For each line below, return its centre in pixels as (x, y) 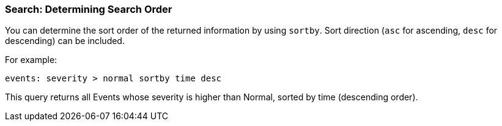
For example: (31, 60)
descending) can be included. (65, 41)
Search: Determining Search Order (89, 9)
